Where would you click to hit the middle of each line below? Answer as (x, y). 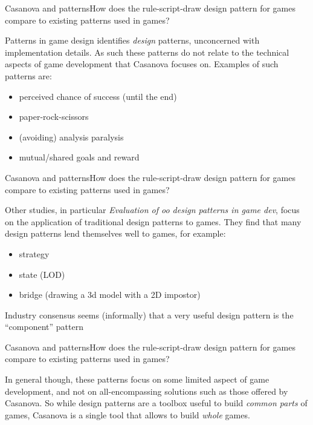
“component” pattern (44, 327)
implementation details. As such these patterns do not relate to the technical (147, 52)
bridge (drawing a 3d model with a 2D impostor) (110, 295)
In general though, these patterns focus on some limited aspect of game (137, 379)
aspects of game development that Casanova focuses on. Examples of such (142, 64)
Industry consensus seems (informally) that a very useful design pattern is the (149, 315)
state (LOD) (42, 274)
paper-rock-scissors (54, 117)
